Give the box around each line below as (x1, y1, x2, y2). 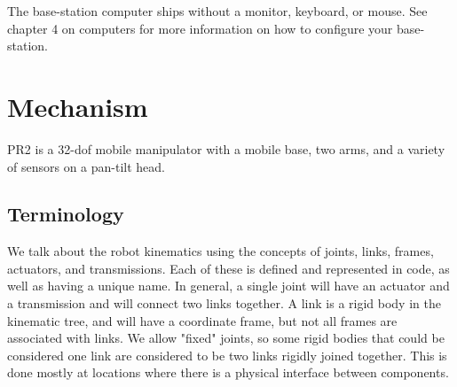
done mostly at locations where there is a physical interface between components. (7, 363, 449, 382)
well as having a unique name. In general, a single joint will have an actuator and (7, 276, 450, 295)
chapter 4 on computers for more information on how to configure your (7, 19, 393, 37)
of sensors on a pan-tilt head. (7, 157, 165, 175)
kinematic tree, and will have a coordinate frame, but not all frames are (7, 311, 398, 329)
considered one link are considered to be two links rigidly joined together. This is (7, 345, 447, 364)
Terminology (7, 200, 124, 228)
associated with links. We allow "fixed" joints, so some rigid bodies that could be (7, 329, 445, 347)
